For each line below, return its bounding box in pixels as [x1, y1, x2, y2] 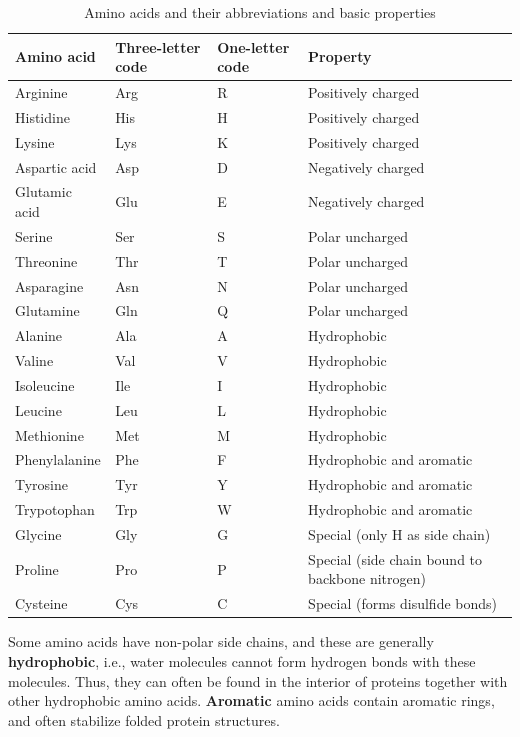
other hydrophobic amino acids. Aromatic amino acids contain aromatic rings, [8, 690, 495, 711]
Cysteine [15, 593, 68, 614]
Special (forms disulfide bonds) [308, 593, 498, 614]
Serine [15, 225, 53, 246]
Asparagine [15, 275, 84, 296]
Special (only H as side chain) [308, 523, 491, 544]
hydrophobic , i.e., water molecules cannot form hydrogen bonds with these [8, 650, 476, 671]
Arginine [15, 82, 68, 103]
